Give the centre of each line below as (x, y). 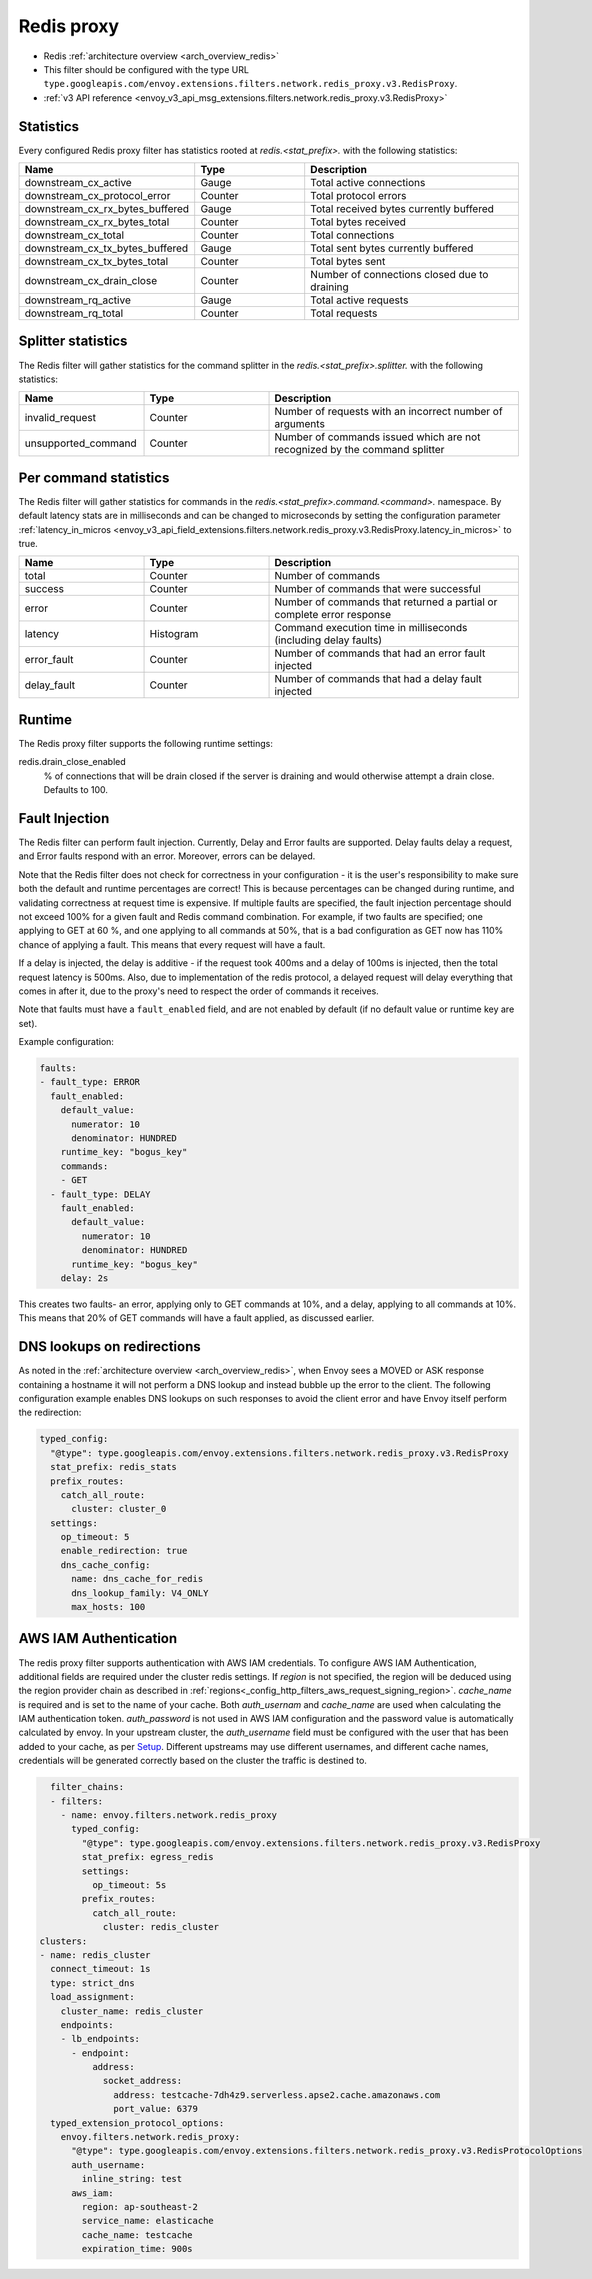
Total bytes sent (348, 262)
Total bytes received (358, 222)
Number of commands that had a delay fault (378, 679)
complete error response (333, 615)
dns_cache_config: (105, 1564)
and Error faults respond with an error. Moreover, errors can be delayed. (167, 856)
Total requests (344, 313)
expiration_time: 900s (137, 2249)
